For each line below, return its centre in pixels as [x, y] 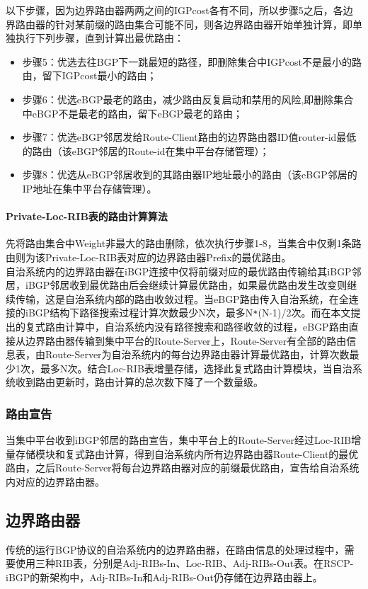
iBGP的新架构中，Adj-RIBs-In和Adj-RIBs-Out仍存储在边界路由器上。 [164, 577]
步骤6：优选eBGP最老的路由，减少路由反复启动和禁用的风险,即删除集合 [188, 99]
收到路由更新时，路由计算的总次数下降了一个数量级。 [139, 382]
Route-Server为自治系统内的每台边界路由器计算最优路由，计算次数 [197, 354]
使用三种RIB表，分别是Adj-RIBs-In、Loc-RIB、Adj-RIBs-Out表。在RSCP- [184, 563]
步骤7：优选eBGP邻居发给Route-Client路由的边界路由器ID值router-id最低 [189, 137]
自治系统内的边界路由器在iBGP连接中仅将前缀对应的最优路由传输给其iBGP [179, 271]
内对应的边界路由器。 [55, 481]
